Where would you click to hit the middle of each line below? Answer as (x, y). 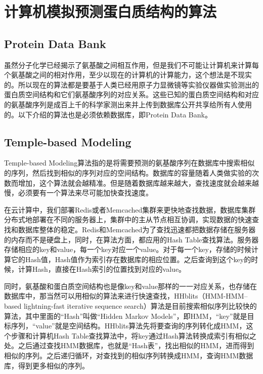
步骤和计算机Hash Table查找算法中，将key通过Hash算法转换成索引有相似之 (134, 335)
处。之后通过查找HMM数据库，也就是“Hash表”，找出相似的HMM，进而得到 (129, 345)
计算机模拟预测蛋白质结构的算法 (111, 11)
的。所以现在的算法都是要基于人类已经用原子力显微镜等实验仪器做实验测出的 (131, 84)
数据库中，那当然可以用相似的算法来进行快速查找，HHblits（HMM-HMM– (126, 296)
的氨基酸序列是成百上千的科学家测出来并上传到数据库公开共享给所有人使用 (128, 104)
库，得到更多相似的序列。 (47, 365)
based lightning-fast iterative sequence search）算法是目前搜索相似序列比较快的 (130, 306)
